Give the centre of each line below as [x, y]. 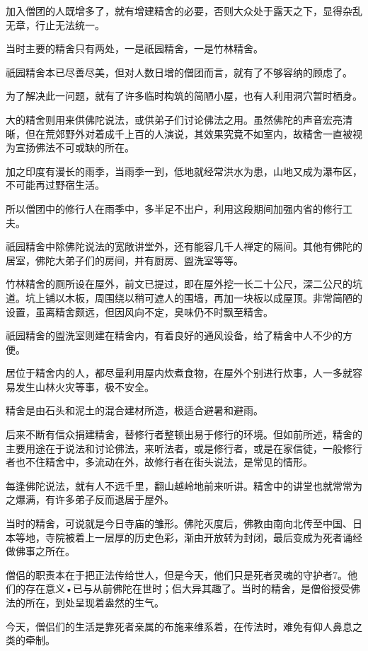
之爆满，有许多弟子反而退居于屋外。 [90, 499]
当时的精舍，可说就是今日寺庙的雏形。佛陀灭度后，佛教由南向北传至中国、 [179, 523]
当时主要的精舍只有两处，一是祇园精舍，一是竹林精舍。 [134, 48]
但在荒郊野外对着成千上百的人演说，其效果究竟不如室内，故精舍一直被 [189, 133]
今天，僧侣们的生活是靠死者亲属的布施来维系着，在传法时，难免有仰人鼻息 [179, 626]
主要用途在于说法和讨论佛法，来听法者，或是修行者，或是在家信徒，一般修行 [184, 448]
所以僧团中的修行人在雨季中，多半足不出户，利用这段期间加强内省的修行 [174, 208]
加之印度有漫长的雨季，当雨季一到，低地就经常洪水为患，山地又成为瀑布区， [184, 171]
